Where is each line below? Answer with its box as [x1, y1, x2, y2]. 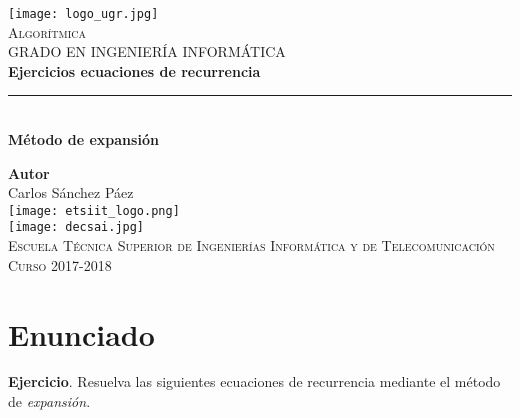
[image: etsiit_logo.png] [8, 203, 180, 218]
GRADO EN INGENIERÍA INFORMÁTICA [8, 41, 286, 62]
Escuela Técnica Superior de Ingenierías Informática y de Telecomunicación [8, 235, 495, 256]
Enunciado [8, 313, 155, 354]
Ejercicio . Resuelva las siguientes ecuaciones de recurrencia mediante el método [8, 371, 501, 392]
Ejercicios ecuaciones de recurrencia [8, 60, 261, 81]
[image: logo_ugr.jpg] [8, 7, 159, 21]
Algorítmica [8, 21, 87, 42]
